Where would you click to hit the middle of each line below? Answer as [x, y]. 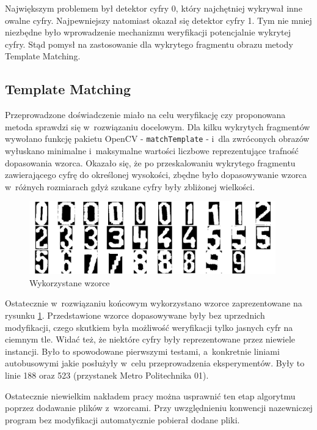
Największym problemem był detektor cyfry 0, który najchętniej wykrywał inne [154, 8]
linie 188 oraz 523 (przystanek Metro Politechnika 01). [107, 375]
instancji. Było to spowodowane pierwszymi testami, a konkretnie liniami [142, 351]
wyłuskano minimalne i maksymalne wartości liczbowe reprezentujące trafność [152, 151]
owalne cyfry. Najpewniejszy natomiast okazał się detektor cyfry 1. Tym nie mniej [158, 20]
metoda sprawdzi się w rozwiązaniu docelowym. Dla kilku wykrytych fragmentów [158, 126]
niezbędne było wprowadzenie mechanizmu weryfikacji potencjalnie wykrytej [148, 32]
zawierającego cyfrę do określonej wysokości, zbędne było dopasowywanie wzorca [156, 175]
